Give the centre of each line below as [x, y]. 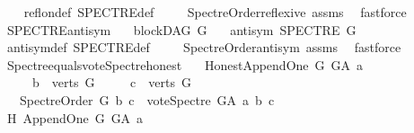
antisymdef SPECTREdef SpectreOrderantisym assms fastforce [204, 47]
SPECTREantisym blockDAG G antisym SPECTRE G [181, 29]
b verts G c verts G [111, 82]
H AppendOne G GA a [75, 117]
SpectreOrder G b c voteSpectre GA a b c [147, 99]
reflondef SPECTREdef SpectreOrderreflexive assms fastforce [215, 12]
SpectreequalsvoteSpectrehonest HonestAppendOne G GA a [185, 64]
